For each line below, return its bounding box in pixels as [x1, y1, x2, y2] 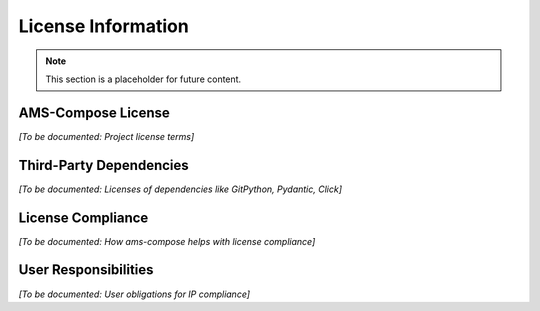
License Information [18, 15, 189, 37]
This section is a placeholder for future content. [45, 73, 242, 85]
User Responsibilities [18, 261, 154, 279]
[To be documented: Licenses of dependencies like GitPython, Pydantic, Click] [18, 183, 343, 195]
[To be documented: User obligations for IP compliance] [18, 288, 250, 300]
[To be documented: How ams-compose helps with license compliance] [18, 235, 316, 247]
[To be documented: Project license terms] [18, 130, 195, 142]
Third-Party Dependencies [18, 156, 189, 174]
